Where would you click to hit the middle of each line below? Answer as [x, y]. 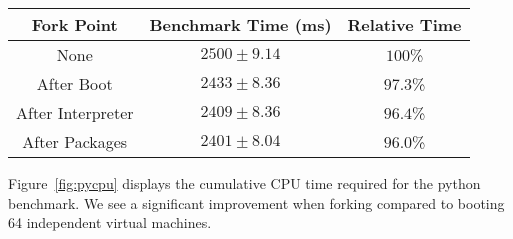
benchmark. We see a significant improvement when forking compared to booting [256, 202]
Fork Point [74, 24]
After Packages [75, 141]
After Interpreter [75, 112]
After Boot [74, 83]
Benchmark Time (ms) [240, 24]
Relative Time [404, 24]
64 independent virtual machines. [110, 222]
